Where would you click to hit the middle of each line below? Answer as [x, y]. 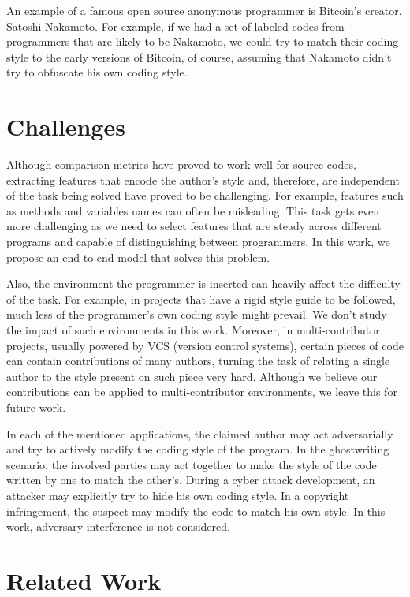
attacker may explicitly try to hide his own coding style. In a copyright [178, 495]
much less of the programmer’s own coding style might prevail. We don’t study [197, 314]
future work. [36, 407]
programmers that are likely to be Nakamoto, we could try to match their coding [203, 41]
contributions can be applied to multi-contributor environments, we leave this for [202, 392]
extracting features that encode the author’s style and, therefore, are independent [203, 179]
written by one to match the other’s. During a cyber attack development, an [191, 480]
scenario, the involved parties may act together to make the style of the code [192, 464]
